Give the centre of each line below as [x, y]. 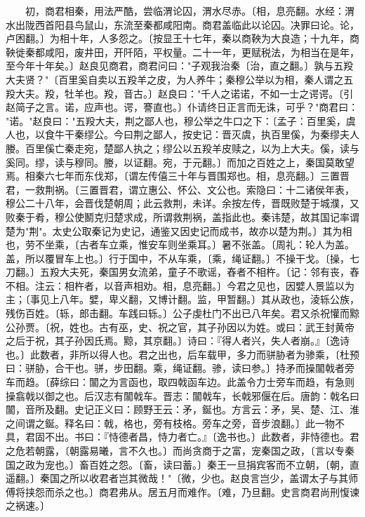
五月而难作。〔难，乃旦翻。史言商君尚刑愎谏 [258, 491]
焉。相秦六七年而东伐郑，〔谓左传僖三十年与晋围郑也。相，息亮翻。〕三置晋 [178, 176]
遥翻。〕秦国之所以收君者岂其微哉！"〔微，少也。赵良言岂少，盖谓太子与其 [177, 478]
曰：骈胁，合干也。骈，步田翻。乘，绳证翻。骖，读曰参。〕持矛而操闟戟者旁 [180, 368]
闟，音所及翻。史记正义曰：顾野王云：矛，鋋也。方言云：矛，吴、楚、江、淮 [182, 409]
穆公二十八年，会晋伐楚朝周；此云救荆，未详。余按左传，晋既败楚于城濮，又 [182, 203]
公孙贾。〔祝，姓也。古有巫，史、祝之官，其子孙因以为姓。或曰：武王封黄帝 [180, 327]
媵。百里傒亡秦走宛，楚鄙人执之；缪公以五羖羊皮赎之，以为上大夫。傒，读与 [182, 148]
